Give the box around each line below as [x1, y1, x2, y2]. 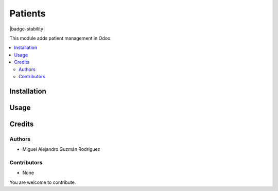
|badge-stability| [9, 26, 45, 32]
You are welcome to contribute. [9, 179, 76, 185]
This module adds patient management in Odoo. [9, 35, 112, 41]
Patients [9, 8, 46, 19]
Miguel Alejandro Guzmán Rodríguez [22, 146, 100, 152]
